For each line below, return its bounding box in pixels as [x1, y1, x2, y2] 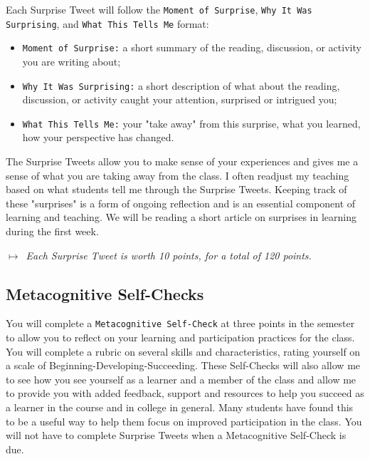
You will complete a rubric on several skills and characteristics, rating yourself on [6, 344, 361, 359]
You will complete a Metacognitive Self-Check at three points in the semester [6, 316, 355, 331]
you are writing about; [22, 53, 121, 68]
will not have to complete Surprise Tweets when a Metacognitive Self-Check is [6, 428, 347, 443]
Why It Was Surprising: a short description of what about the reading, [22, 78, 340, 93]
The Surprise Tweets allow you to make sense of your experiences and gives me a [6, 154, 359, 169]
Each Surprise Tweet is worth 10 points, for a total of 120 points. [26, 247, 312, 262]
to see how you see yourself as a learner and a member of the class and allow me [6, 371, 356, 386]
